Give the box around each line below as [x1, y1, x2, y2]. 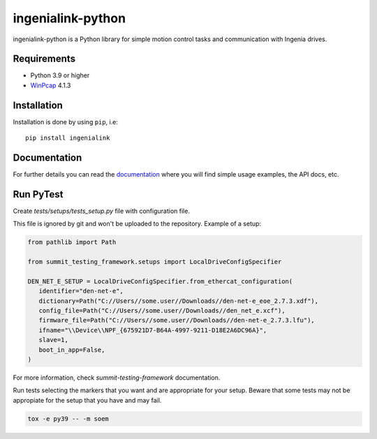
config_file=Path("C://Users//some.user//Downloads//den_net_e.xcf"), [38, 307, 286, 315]
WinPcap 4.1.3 [30, 81, 71, 89]
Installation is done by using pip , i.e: [13, 117, 119, 126]
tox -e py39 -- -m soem [27, 415, 110, 422]
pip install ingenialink [25, 134, 110, 142]
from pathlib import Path [27, 238, 117, 246]
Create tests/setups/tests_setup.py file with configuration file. [13, 207, 190, 215]
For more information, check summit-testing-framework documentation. [13, 373, 221, 382]
